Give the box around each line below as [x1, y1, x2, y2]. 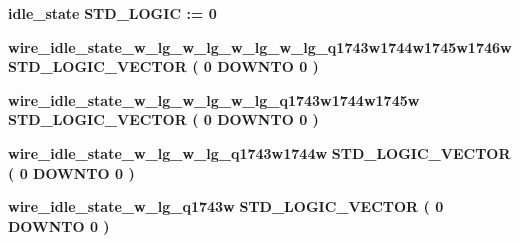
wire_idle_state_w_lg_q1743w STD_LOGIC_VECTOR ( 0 [8, 196, 444, 217]
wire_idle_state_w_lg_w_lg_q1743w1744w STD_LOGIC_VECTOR [8, 142, 511, 163]
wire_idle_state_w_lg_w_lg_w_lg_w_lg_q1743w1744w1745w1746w [8, 36, 512, 57]
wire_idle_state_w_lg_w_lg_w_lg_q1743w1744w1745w [8, 89, 420, 110]
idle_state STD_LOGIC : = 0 [8, 3, 217, 23]
